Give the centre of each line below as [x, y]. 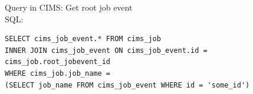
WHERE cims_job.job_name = [57, 73]
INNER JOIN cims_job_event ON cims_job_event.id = [106, 50]
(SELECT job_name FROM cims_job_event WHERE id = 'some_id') [127, 85]
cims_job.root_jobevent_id [57, 62]
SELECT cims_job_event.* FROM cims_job [83, 39]
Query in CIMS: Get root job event [69, 7]
